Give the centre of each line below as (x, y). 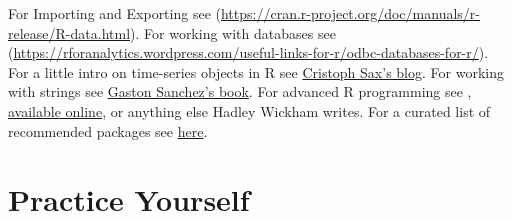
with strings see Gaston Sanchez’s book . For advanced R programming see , (240, 91)
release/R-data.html (69, 32)
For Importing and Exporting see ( (114, 13)
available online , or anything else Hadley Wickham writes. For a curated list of (249, 110)
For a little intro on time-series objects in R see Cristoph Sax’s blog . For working (256, 71)
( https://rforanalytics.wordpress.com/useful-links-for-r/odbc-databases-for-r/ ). (248, 52)
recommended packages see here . (108, 130)
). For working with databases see (233, 32)
